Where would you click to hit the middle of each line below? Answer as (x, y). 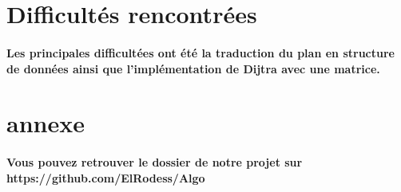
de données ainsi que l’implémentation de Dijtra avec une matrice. (193, 68)
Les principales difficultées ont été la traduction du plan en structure (200, 52)
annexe (46, 123)
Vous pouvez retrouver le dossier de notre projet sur (155, 162)
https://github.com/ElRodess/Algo (106, 177)
